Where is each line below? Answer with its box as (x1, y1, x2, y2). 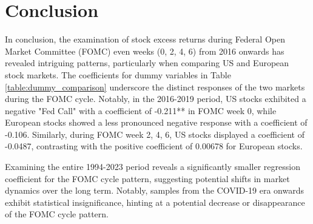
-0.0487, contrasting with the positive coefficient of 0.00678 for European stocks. (5, 140, 303, 152)
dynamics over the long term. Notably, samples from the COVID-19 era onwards (5, 184, 304, 197)
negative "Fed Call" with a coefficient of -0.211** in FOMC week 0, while (5, 104, 277, 117)
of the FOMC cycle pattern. (5, 208, 109, 220)
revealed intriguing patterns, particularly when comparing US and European (5, 56, 289, 69)
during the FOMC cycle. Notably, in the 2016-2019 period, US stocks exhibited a (5, 92, 306, 105)
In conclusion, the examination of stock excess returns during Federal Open (5, 33, 285, 46)
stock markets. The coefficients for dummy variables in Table (5, 68, 231, 81)
